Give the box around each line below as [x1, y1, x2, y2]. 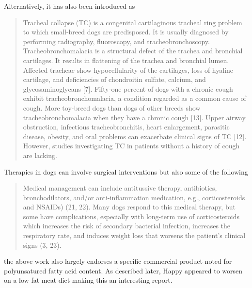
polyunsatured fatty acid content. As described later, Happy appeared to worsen [4, 265, 243, 275]
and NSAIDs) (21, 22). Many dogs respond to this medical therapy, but [23, 202, 236, 212]
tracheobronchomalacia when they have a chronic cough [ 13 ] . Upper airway [23, 112, 246, 122]
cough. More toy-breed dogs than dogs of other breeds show [23, 102, 201, 112]
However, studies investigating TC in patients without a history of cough [23, 141, 240, 151]
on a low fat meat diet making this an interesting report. [4, 275, 173, 285]
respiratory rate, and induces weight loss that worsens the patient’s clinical [23, 230, 246, 240]
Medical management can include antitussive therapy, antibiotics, [23, 183, 217, 193]
